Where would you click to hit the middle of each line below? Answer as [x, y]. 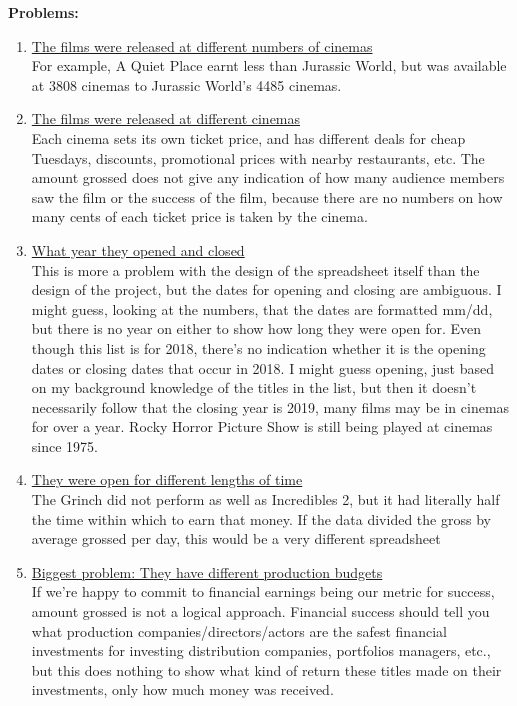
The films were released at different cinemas [166, 118]
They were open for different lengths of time [167, 479]
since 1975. [64, 445]
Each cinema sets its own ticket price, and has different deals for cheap [248, 137]
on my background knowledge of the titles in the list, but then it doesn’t [254, 387]
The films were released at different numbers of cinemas [202, 45]
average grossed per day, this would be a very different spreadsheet [236, 538]
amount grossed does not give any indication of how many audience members [268, 177]
